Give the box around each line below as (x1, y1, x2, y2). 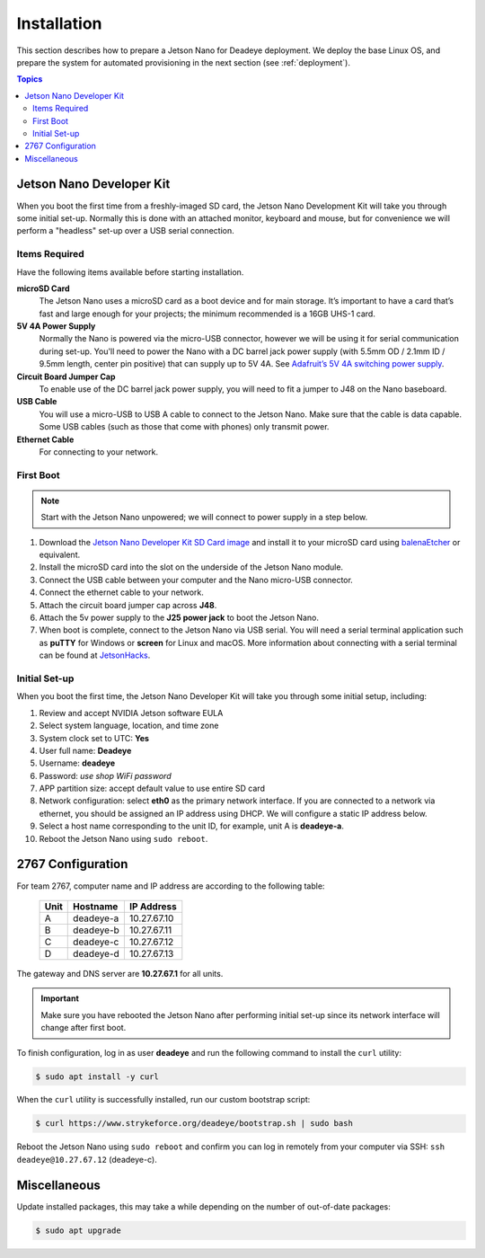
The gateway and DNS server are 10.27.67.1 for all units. (16, 968, 224, 979)
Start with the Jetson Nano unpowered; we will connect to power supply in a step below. (40, 512, 368, 523)
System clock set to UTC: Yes (39, 732, 150, 743)
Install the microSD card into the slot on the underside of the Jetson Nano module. (39, 562, 344, 572)
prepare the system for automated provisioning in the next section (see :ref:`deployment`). (16, 57, 350, 67)
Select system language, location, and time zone (39, 720, 219, 731)
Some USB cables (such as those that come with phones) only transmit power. (39, 421, 330, 432)
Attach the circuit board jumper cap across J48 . (39, 599, 217, 610)
